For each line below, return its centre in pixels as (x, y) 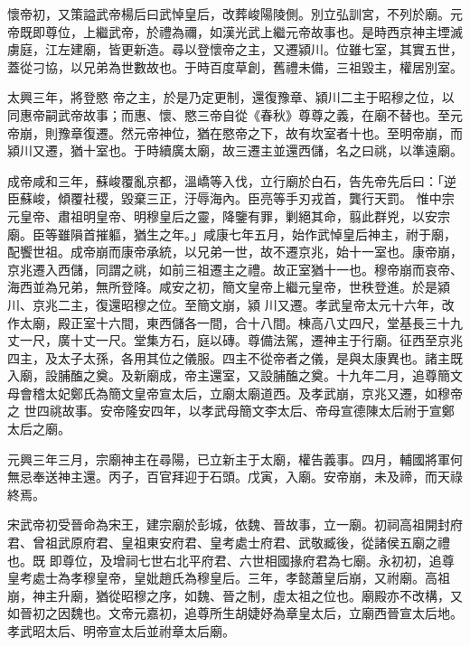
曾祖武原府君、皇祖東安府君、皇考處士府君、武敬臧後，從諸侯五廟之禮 (241, 543)
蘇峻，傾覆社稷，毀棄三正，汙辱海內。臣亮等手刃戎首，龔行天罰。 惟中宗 (237, 198)
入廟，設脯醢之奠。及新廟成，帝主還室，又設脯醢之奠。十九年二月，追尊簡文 (235, 375)
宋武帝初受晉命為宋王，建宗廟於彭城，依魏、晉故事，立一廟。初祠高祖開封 (229, 524)
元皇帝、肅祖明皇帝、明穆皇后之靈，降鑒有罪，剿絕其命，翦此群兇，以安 (222, 215)
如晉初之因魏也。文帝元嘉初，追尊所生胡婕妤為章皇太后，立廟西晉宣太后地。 (235, 613)
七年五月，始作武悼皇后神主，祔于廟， (342, 234)
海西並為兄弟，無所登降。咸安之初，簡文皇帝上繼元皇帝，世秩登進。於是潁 (229, 287)
